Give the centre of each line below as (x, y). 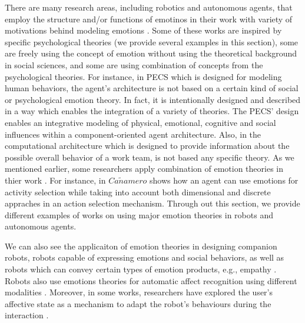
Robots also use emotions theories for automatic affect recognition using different (151, 280)
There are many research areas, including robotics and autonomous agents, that (149, 7)
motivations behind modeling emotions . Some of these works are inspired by (143, 30)
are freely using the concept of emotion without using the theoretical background (151, 53)
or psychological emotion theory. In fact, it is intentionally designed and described (153, 99)
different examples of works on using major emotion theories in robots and (139, 214)
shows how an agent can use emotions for (224, 180)
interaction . (27, 315)
